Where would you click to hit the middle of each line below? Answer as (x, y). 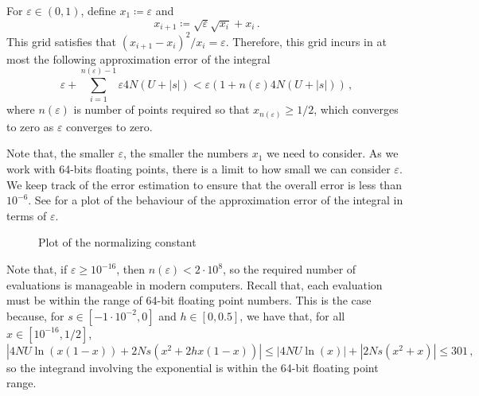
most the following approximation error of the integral (138, 58)
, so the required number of (290, 269)
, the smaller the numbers (186, 153)
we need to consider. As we (333, 153)
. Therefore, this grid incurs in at (306, 41)
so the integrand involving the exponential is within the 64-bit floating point (193, 367)
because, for (35, 315)
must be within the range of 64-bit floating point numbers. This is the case (189, 300)
